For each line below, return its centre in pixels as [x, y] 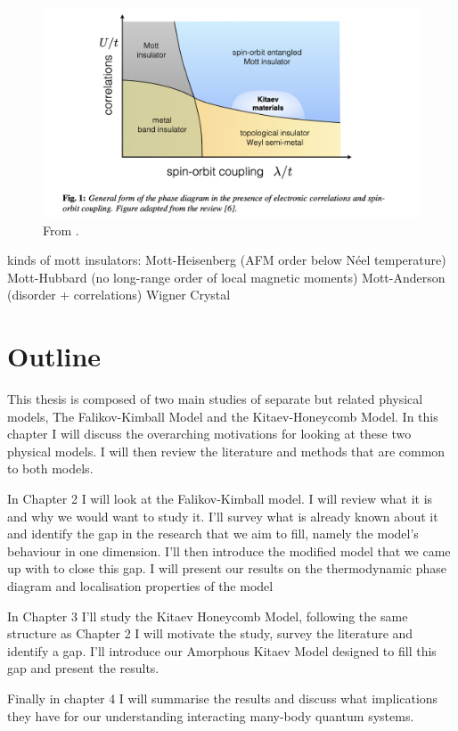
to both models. [50, 468]
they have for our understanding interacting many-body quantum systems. [211, 715]
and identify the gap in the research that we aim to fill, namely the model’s [213, 534]
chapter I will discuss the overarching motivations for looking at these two [209, 434]
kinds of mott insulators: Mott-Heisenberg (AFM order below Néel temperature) [227, 260]
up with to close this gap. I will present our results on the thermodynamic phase [227, 568]
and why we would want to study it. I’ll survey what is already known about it [223, 516]
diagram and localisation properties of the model [140, 586]
